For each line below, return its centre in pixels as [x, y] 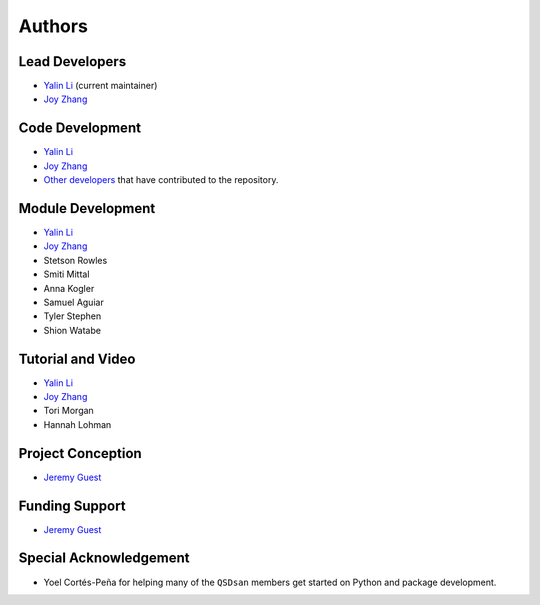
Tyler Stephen [72, 316]
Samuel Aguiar [73, 302]
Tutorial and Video [77, 358]
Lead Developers [72, 61]
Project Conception [80, 453]
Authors [53, 26]
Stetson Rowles [75, 260]
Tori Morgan [68, 411]
